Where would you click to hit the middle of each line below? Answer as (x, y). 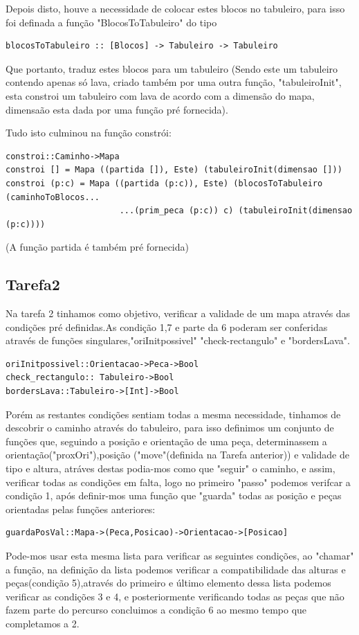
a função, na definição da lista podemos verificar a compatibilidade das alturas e (176, 569)
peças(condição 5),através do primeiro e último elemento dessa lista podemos (168, 583)
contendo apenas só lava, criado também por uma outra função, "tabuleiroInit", (174, 82)
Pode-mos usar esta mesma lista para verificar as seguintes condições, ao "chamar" (180, 556)
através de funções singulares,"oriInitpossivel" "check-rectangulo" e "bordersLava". (178, 340)
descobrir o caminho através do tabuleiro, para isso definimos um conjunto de (170, 428)
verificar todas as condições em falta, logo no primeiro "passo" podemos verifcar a (178, 482)
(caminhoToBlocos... (53, 197)
